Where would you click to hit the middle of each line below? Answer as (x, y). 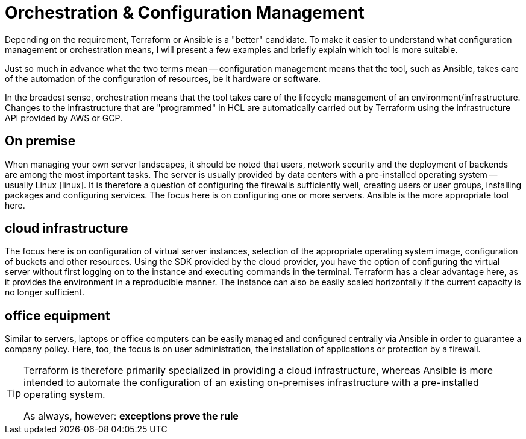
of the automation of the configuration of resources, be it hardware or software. (163, 78)
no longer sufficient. (45, 292)
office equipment (58, 315)
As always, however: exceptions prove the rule (131, 416)
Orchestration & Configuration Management (185, 13)
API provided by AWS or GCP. (64, 118)
